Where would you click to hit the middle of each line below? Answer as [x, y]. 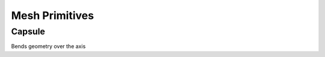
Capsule [28, 31]
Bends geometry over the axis [48, 46]
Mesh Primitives [53, 15]
